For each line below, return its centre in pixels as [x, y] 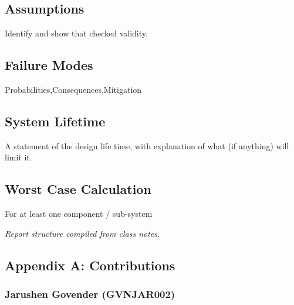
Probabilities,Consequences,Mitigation [73, 89]
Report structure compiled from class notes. [82, 233]
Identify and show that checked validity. [76, 33]
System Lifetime [55, 121]
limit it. [18, 157]
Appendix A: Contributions [90, 265]
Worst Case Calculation [78, 189]
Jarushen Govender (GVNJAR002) [90, 294]
